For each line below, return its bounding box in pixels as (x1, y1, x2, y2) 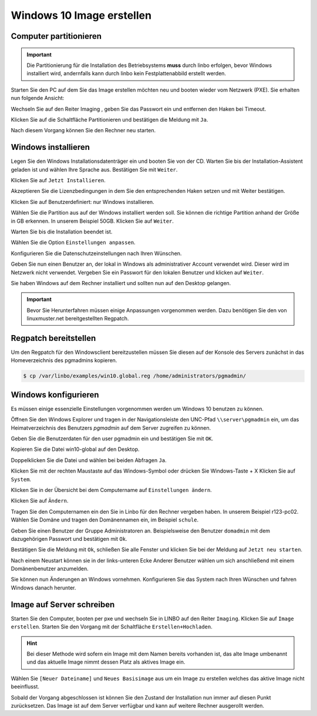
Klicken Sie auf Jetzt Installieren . (11, 176, 106, 183)
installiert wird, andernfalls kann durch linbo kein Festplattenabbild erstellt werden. (26, 70, 226, 77)
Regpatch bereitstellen (11, 333, 96, 343)
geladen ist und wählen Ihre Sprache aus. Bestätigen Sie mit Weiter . (11, 166, 178, 173)
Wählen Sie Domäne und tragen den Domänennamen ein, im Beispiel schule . (11, 516, 199, 523)
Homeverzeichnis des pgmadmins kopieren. (11, 357, 117, 364)
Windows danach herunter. (11, 584, 76, 591)
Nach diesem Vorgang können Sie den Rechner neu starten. (11, 127, 156, 134)
